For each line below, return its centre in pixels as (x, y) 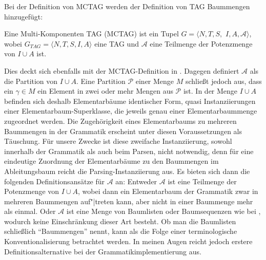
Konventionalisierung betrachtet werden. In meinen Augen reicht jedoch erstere (128, 241)
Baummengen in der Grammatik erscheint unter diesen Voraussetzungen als (123, 131)
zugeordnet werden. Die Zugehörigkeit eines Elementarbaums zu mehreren (120, 121)
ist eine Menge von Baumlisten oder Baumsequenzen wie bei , (163, 211)
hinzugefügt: (24, 16)
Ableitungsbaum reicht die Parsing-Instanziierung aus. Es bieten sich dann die (127, 171)
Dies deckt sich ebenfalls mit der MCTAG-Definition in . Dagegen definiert (122, 70)
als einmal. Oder (30, 211)
